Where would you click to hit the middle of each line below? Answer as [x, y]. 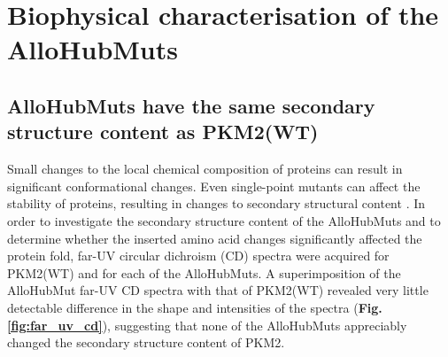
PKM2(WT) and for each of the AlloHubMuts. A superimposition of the [204, 272]
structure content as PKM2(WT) [163, 132]
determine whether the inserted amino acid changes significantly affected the [215, 238]
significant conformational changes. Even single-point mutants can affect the [214, 186]
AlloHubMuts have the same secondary [191, 105]
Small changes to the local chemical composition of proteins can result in [205, 169]
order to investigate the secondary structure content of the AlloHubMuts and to [224, 220]
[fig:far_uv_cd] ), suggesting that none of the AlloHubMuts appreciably [207, 325]
